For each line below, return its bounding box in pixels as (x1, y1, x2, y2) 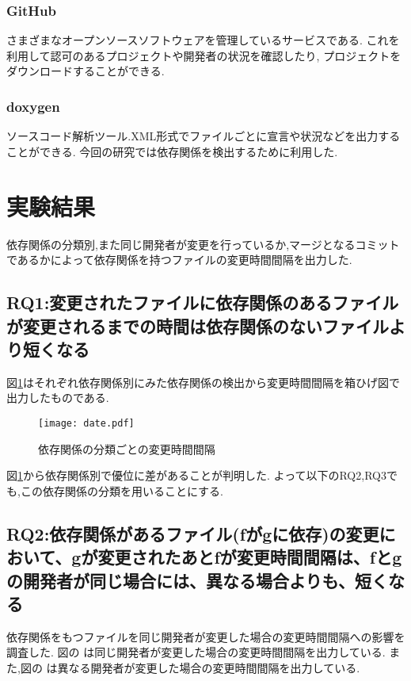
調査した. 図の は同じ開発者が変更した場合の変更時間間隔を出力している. (6, 644, 386, 660)
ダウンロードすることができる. (6, 63, 165, 79)
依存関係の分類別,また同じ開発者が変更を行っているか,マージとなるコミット (6, 235, 400, 252)
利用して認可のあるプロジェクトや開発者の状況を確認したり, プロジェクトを (6, 47, 401, 63)
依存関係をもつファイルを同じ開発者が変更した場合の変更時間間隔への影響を (6, 628, 405, 645)
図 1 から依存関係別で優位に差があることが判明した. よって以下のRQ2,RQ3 (6, 467, 386, 484)
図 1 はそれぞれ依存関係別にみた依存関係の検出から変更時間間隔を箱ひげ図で (6, 373, 400, 390)
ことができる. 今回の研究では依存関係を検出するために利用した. (6, 143, 338, 159)
